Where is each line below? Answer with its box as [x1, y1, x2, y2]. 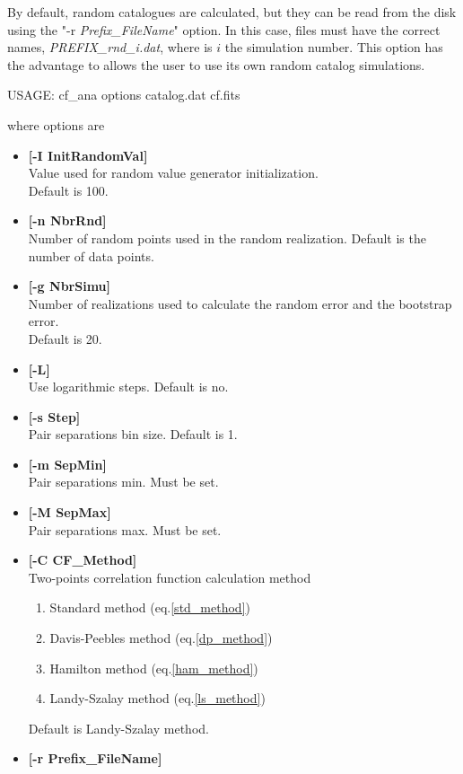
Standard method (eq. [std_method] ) [49, 598, 250, 617]
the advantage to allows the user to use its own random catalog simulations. [7, 55, 425, 74]
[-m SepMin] [28, 454, 107, 473]
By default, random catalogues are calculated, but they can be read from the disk [7, 3, 457, 21]
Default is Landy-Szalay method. [28, 718, 209, 737]
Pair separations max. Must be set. [28, 520, 222, 539]
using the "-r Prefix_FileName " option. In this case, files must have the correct [7, 20, 441, 39]
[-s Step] [28, 407, 81, 426]
